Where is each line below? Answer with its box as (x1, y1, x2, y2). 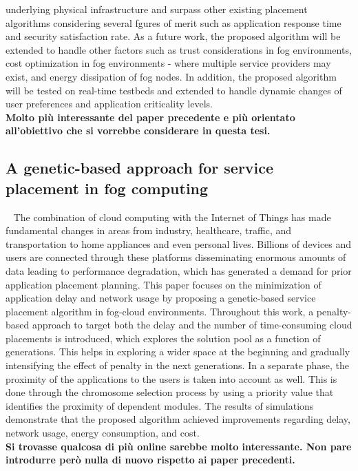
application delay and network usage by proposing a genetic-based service (6, 291, 316, 305)
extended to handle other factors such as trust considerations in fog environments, (6, 42, 352, 56)
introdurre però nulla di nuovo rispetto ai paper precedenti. (6, 452, 295, 467)
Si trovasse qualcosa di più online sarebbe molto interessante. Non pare (6, 439, 352, 453)
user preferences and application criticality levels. (6, 96, 213, 111)
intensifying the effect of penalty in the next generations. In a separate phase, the (6, 358, 349, 373)
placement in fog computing (6, 177, 209, 198)
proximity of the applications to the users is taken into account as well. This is (6, 371, 337, 386)
